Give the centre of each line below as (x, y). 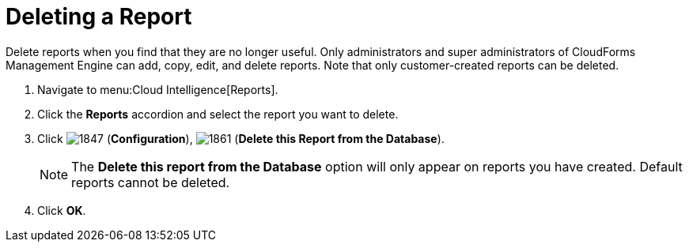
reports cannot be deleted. (151, 182)
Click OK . (62, 210)
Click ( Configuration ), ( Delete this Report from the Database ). (241, 138)
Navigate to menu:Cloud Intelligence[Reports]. (158, 89)
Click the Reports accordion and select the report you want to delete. (218, 114)
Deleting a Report (99, 17)
